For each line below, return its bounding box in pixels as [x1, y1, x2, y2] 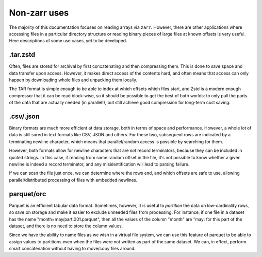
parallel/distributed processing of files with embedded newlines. [9, 177, 138, 183]
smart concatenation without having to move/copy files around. [9, 246, 136, 252]
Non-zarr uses [9, 7, 69, 18]
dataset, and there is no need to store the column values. [9, 223, 123, 229]
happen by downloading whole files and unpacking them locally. [9, 77, 138, 83]
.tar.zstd [9, 51, 35, 59]
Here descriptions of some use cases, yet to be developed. [9, 38, 127, 44]
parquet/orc [9, 190, 46, 198]
